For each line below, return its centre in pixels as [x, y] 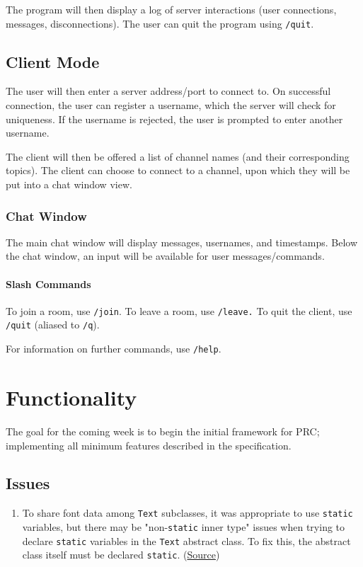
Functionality [71, 397]
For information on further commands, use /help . [114, 349]
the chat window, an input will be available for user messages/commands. [165, 256]
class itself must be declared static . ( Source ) [121, 555]
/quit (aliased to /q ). [53, 325]
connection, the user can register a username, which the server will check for [171, 105]
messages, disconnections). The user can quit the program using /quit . [160, 23]
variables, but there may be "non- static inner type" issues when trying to [184, 526]
